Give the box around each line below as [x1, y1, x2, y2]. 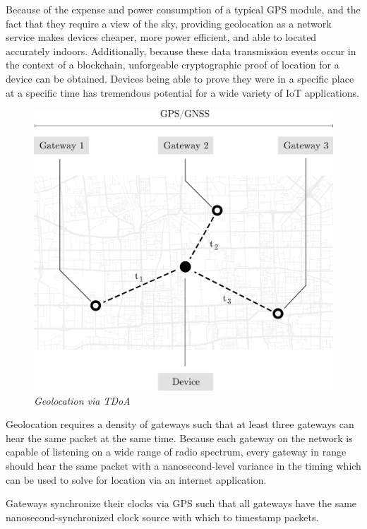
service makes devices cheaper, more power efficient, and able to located [6, 30, 317, 44]
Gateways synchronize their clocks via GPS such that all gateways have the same [6, 496, 357, 511]
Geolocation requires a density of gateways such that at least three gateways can [6, 417, 354, 432]
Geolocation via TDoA [34, 393, 131, 408]
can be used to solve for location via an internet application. [6, 472, 267, 487]
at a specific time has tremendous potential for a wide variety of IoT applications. [6, 85, 359, 100]
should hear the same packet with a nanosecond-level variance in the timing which [6, 458, 361, 473]
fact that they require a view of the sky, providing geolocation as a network [6, 16, 332, 30]
